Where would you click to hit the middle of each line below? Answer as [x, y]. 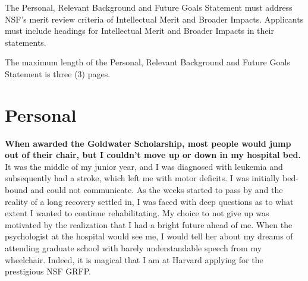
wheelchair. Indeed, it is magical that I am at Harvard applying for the [134, 259]
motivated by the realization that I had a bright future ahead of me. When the [149, 224]
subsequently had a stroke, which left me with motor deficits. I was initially [142, 178]
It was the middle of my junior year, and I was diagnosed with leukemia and [144, 166]
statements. [26, 42]
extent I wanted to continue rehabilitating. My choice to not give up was [137, 213]
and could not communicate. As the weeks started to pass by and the [157, 190]
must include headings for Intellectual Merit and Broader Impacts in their [139, 31]
